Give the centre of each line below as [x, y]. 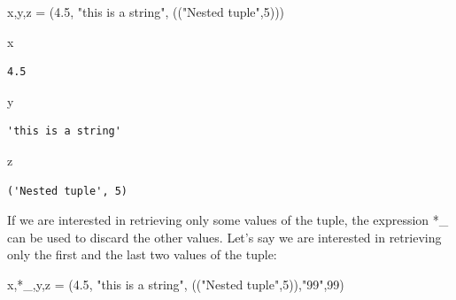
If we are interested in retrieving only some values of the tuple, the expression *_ [228, 220]
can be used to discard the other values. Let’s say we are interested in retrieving [224, 237]
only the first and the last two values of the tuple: [142, 254]
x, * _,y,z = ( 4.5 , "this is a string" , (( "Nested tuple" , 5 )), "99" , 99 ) [176, 284]
